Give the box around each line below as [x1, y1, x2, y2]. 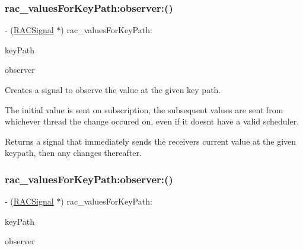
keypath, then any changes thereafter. [5, 146, 142, 159]
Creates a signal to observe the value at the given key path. [5, 84, 221, 95]
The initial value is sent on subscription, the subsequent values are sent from [5, 103, 283, 116]
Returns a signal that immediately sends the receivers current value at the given [5, 135, 296, 147]
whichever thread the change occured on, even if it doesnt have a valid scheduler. [5, 115, 299, 127]
